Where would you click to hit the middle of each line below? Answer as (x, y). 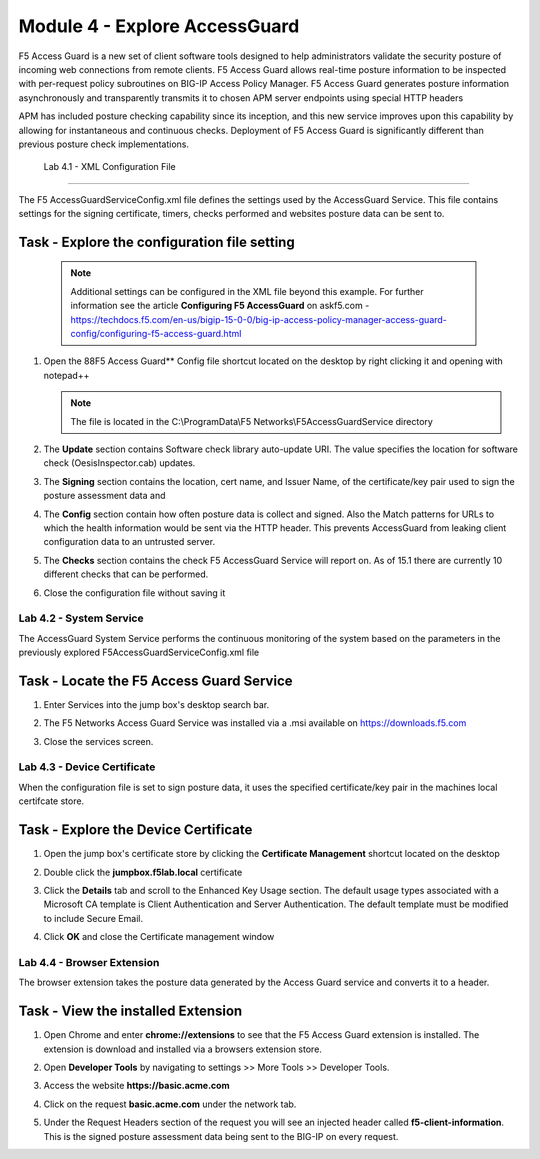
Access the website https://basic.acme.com (136, 1086)
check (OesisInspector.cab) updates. (119, 463)
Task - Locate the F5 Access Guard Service (155, 680)
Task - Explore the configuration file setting (156, 241)
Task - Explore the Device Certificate (135, 830)
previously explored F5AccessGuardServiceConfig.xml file (139, 652)
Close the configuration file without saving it (134, 592)
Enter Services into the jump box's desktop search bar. (156, 704)
